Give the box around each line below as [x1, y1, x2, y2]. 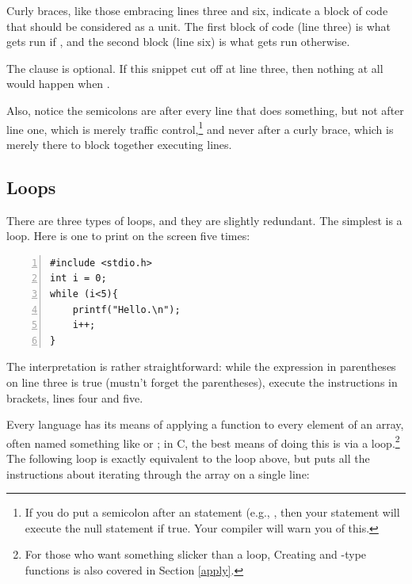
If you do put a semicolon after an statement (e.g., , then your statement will [25, 504, 400, 521]
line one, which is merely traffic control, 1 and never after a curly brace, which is [6, 118, 394, 137]
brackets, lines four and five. [6, 389, 143, 406]
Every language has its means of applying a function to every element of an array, [6, 416, 404, 433]
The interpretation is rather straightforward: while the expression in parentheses [6, 358, 396, 375]
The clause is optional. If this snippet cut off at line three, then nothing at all [6, 59, 383, 76]
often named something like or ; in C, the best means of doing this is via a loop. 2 [6, 432, 400, 451]
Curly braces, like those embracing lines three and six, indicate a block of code [6, 2, 388, 18]
